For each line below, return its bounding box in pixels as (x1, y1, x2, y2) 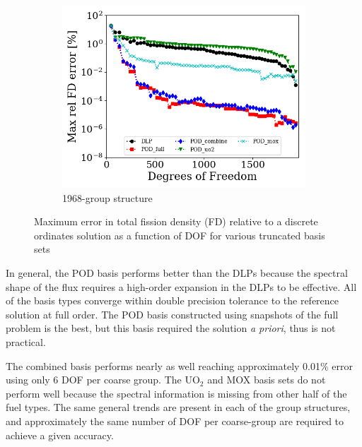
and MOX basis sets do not (207, 372, 326, 387)
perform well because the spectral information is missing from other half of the (6, 386, 347, 400)
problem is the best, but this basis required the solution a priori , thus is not (6, 321, 336, 335)
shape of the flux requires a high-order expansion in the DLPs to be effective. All (6, 279, 357, 294)
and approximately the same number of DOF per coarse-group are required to (6, 413, 344, 428)
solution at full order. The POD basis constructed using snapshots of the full (6, 306, 339, 321)
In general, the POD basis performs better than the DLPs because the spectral (6, 265, 348, 280)
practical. (6, 334, 46, 349)
